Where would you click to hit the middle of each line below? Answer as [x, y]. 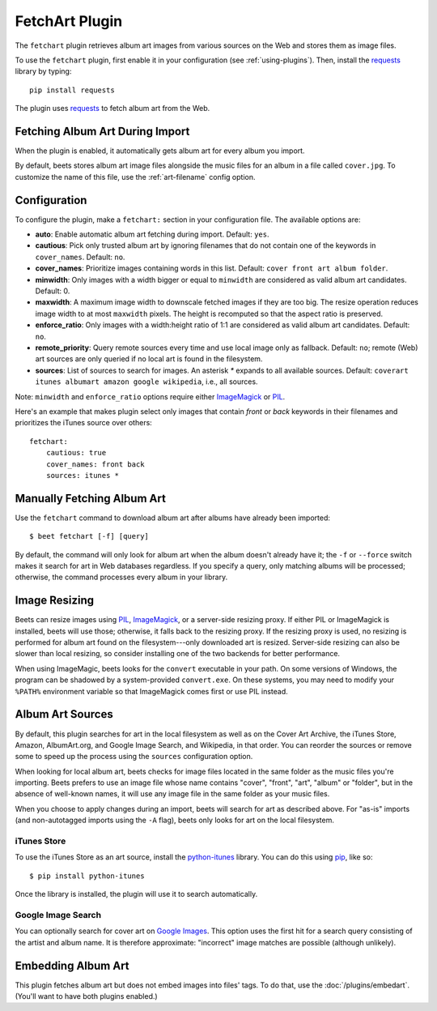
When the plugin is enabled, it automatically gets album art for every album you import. [160, 151]
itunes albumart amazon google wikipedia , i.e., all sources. [146, 382]
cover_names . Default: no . [80, 257]
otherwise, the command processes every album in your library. [121, 577]
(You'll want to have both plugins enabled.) [86, 996]
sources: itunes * [83, 475]
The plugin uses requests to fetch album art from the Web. [112, 109]
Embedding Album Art [72, 965]
